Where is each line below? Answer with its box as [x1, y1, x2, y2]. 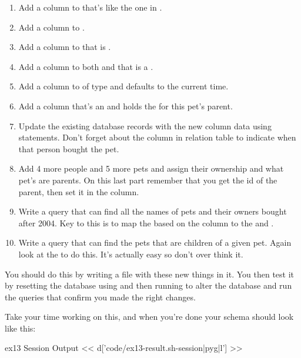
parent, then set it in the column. [18, 185, 139, 198]
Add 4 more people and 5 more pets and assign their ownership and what [18, 162, 284, 175]
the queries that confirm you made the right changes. [5, 290, 196, 303]
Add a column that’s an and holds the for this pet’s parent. [18, 99, 233, 112]
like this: [5, 322, 36, 334]
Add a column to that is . [18, 41, 111, 53]
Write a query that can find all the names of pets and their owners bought [18, 205, 287, 218]
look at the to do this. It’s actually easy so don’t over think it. [18, 247, 243, 260]
